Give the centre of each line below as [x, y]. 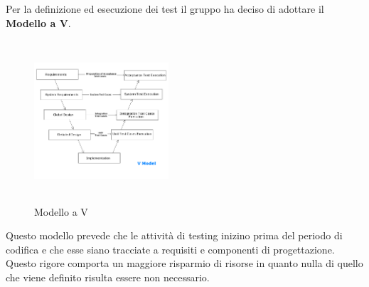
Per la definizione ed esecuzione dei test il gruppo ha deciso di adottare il [165, 9]
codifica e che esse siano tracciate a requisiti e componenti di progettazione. [170, 249]
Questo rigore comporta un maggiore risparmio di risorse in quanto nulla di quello [184, 263]
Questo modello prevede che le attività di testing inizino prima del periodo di [174, 235]
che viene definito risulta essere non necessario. [108, 277]
